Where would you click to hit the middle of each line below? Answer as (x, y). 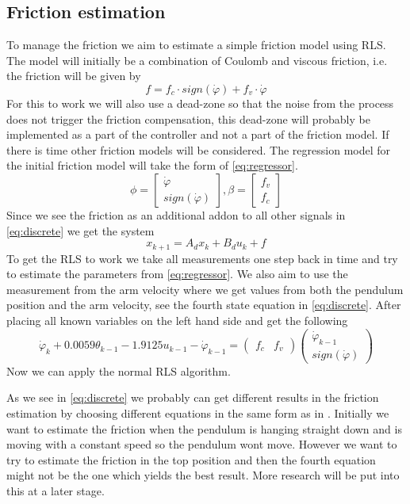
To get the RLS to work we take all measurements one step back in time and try (202, 258)
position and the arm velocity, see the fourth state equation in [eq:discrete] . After (204, 305)
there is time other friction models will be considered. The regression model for (199, 149)
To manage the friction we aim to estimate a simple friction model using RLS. (196, 45)
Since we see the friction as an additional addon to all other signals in (176, 214)
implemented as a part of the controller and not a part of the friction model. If (198, 134)
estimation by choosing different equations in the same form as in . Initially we (198, 412)
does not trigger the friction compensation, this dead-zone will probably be (188, 118)
